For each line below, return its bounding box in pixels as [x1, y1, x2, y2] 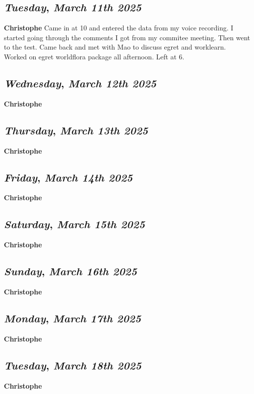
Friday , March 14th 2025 [4, 169, 133, 184]
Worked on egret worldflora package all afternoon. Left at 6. [4, 51, 185, 61]
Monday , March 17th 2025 [4, 310, 141, 325]
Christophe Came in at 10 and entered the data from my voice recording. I [4, 23, 233, 33]
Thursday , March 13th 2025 [4, 122, 148, 137]
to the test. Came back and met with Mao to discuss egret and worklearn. [4, 42, 226, 52]
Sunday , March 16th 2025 [4, 263, 137, 279]
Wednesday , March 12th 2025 [4, 75, 157, 90]
